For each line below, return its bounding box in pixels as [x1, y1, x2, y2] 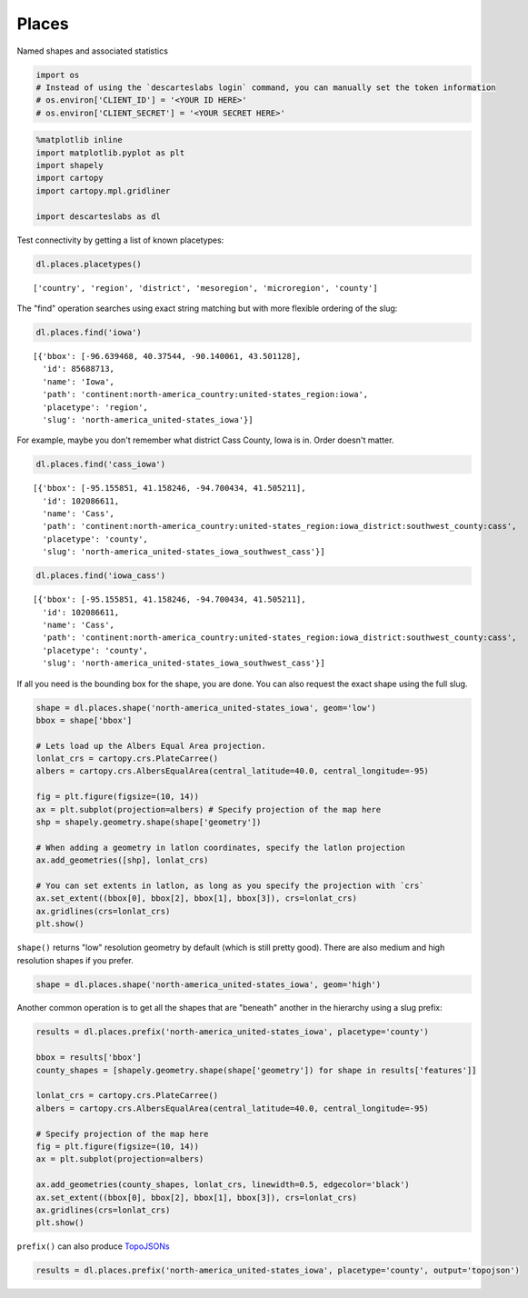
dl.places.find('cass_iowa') [35, 459, 166, 470]
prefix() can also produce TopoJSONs [16, 1241, 170, 1252]
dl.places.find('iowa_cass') [35, 571, 166, 581]
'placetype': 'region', [42, 402, 149, 413]
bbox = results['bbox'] [35, 1053, 143, 1063]
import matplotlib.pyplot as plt [35, 147, 185, 158]
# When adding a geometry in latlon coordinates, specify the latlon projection [35, 842, 405, 853]
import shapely [35, 160, 104, 171]
